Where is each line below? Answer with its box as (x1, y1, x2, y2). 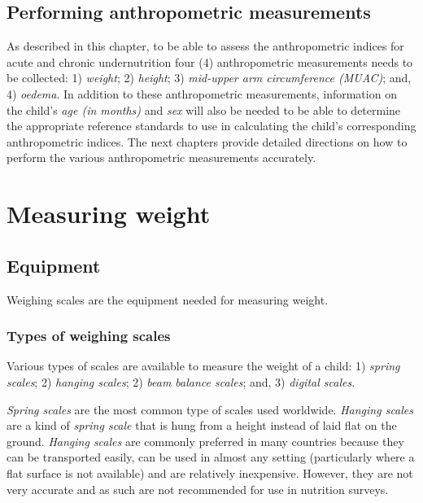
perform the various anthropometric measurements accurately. (7, 149, 316, 166)
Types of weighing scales (7, 326, 171, 346)
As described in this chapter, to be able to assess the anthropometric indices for (7, 37, 404, 55)
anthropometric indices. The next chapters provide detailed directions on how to (7, 133, 408, 150)
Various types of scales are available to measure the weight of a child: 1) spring (7, 357, 400, 374)
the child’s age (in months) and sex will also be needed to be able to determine (7, 101, 401, 118)
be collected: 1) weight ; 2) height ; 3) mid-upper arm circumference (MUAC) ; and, (7, 69, 412, 86)
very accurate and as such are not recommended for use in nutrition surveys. (7, 480, 389, 497)
